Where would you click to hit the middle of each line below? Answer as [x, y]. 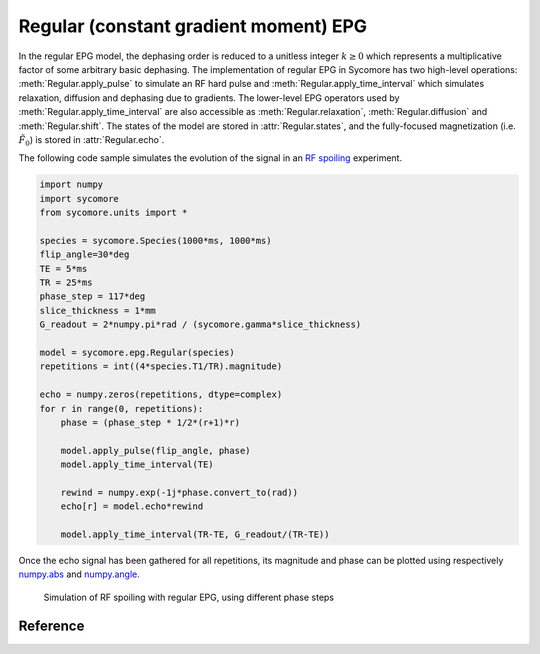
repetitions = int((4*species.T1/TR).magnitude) [161, 366]
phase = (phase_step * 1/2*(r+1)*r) [150, 422]
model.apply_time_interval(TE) [137, 464]
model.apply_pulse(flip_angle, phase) [155, 450]
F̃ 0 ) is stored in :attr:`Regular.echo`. [91, 140]
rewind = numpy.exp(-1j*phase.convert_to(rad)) [179, 492]
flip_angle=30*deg [84, 254]
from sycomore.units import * [113, 213]
